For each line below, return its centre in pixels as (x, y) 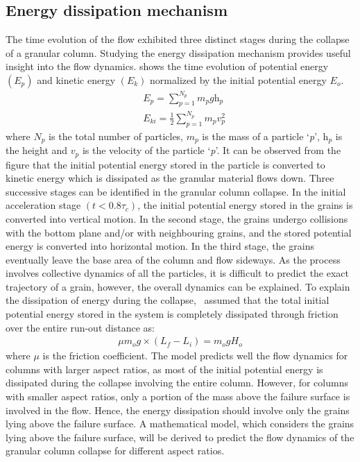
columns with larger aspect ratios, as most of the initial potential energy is (164, 369)
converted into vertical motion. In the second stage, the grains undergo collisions (177, 218)
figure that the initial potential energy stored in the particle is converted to (165, 164)
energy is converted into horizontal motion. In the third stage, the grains (160, 246)
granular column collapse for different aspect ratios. (115, 451)
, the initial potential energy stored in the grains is (245, 205)
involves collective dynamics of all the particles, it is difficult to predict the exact (178, 273)
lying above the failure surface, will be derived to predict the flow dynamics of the (180, 437)
